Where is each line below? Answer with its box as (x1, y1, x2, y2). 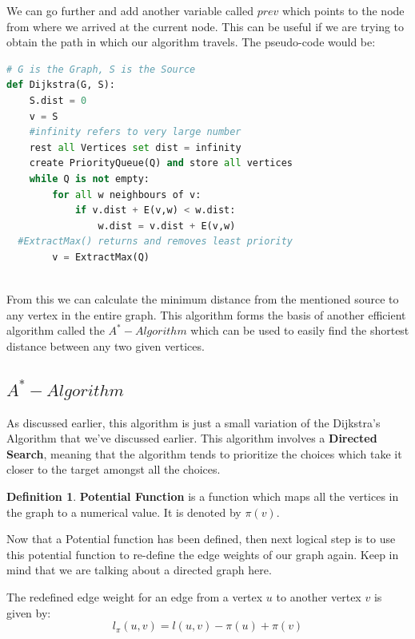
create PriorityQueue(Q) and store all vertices (29, 157, 293, 169)
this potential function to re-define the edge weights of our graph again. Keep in (6, 546, 399, 562)
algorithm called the (6, 322, 105, 339)
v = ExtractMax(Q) (52, 251, 150, 263)
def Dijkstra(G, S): (6, 79, 116, 91)
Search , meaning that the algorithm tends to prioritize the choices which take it (6, 445, 402, 462)
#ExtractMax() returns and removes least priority (18, 236, 293, 248)
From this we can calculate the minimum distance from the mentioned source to (6, 291, 399, 308)
